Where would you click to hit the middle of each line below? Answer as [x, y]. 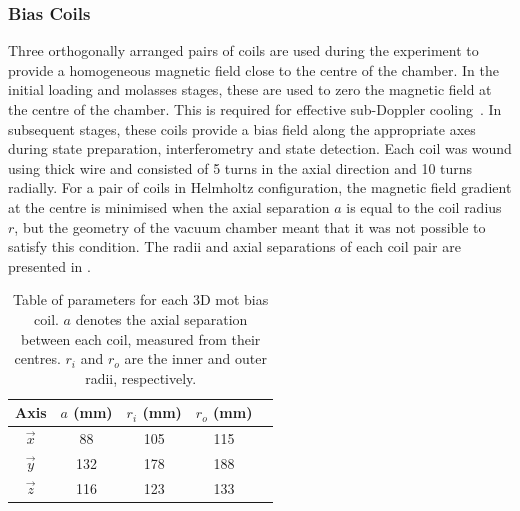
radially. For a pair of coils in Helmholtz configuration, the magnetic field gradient [260, 187]
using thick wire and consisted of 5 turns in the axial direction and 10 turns [240, 167]
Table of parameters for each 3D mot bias [141, 299]
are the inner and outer [195, 358]
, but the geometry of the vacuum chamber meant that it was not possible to [250, 226]
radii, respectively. [141, 377]
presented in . [49, 265]
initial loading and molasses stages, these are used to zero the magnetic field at [250, 89]
